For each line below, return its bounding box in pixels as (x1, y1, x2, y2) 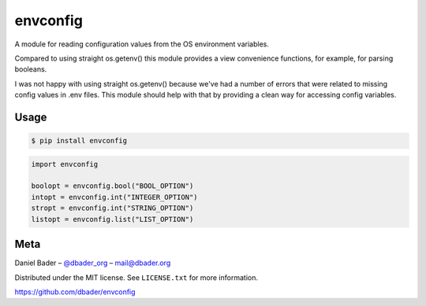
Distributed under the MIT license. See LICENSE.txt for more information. (14, 272, 258, 282)
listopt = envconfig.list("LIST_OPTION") (31, 215, 194, 223)
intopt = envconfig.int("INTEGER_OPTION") (31, 193, 198, 201)
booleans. (14, 65, 47, 74)
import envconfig (31, 160, 99, 168)
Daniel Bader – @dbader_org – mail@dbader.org (14, 258, 171, 267)
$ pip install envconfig (31, 136, 128, 146)
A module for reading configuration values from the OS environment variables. (14, 39, 270, 49)
